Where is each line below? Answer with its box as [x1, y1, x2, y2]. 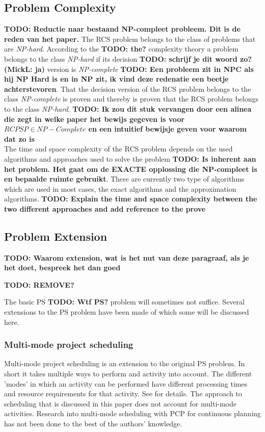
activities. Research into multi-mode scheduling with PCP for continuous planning [4, 408, 261, 419]
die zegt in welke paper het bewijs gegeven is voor [4, 113, 184, 124]
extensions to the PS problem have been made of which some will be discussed [4, 307, 249, 317]
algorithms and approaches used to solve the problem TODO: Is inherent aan [4, 153, 256, 164]
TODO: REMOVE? [4, 279, 74, 290]
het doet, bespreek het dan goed [4, 262, 121, 273]
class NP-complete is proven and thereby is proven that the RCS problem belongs [4, 93, 259, 104]
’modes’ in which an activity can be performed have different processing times [4, 378, 248, 389]
